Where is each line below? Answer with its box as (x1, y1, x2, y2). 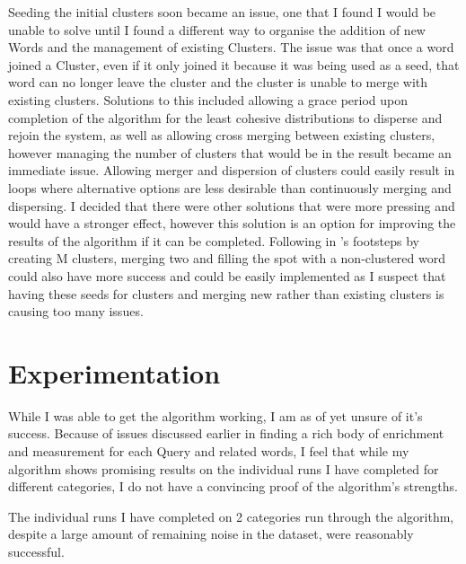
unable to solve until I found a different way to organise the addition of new (8, 20, 426, 39)
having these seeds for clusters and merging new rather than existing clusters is (8, 284, 444, 303)
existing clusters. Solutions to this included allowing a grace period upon (8, 90, 409, 109)
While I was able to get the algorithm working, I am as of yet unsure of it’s (8, 406, 423, 425)
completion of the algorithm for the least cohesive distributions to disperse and (8, 108, 443, 127)
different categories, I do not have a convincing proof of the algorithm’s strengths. (8, 477, 459, 496)
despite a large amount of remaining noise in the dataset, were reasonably (8, 524, 414, 543)
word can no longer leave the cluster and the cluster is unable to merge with (8, 73, 428, 92)
